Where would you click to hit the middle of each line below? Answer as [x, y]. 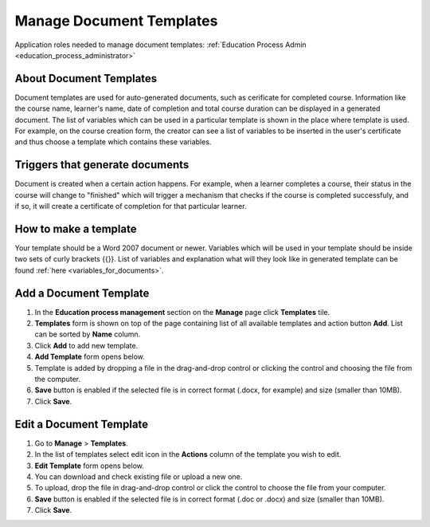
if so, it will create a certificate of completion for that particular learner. [131, 206]
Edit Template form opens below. [90, 466]
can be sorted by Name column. [88, 334]
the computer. [58, 380]
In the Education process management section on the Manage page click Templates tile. [182, 312]
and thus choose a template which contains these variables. [113, 142]
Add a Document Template [82, 293]
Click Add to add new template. [86, 345]
